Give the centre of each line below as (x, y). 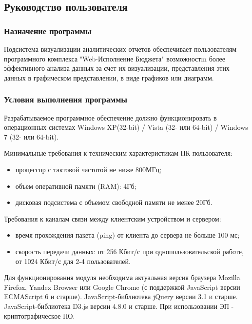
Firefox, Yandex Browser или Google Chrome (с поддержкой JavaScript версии (122, 287)
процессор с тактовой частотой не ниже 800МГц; (88, 169)
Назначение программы (48, 30)
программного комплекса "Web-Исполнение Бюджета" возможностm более (115, 58)
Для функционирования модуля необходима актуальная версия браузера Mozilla (122, 277)
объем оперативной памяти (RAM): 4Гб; (76, 186)
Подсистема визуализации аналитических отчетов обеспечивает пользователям (120, 49)
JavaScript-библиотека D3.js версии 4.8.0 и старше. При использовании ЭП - (119, 306)
